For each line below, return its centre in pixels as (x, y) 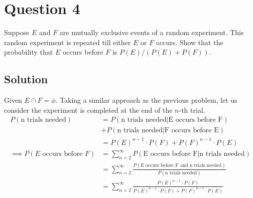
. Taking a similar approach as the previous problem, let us (146, 100)
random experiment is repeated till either (68, 42)
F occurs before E (192, 131)
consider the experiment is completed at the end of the (88, 110)
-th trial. (192, 110)
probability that (29, 52)
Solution (26, 79)
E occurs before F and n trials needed (181, 166)
